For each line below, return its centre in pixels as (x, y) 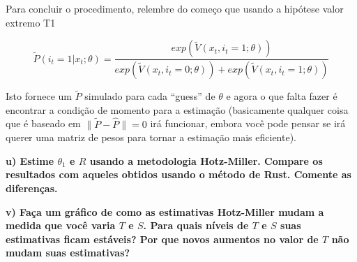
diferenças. (32, 188)
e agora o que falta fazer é (282, 96)
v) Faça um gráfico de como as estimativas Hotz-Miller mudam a (165, 211)
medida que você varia (61, 225)
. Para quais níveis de (196, 225)
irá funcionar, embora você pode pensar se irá (248, 123)
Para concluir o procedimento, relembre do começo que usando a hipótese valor (175, 8)
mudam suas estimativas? (68, 253)
